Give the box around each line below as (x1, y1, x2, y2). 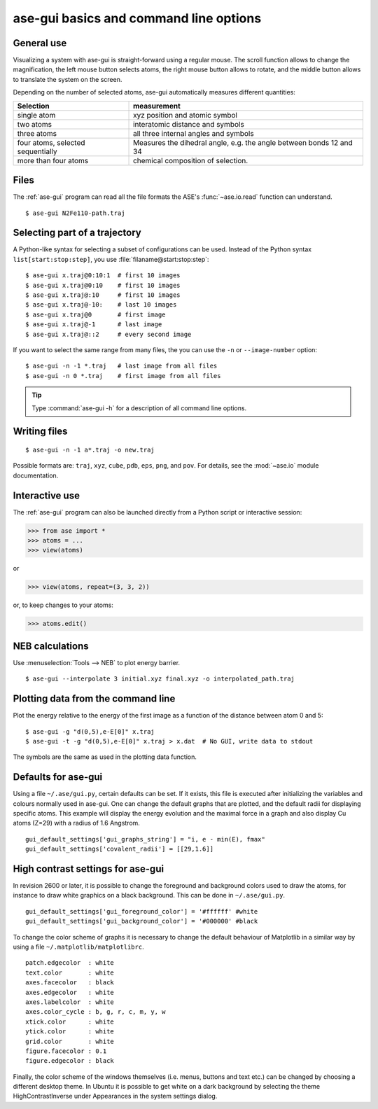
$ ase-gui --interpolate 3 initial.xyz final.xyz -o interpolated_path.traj (25, 675, 295, 683)
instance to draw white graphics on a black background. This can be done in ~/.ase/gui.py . (13, 891, 286, 900)
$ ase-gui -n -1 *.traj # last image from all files (25, 362, 218, 370)
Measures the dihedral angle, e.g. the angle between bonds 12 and (133, 137, 353, 147)
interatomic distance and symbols (133, 119, 244, 129)
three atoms (17, 128, 57, 138)
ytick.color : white (25, 1028, 115, 1035)
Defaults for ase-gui (13, 771, 103, 783)
